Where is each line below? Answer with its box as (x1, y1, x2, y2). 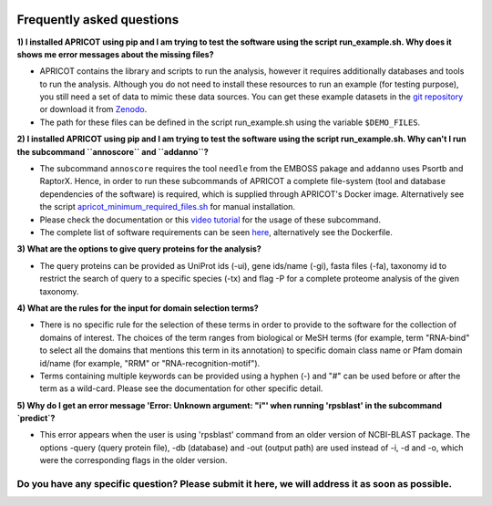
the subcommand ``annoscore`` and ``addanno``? (16, 146, 209, 157)
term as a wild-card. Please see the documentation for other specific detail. (39, 383, 323, 394)
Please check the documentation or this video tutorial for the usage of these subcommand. (39, 214, 382, 225)
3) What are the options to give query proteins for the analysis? (16, 243, 261, 254)
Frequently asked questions (16, 12, 179, 27)
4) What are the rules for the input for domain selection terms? (16, 302, 259, 314)
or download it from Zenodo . (39, 104, 148, 115)
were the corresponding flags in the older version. (39, 455, 228, 466)
